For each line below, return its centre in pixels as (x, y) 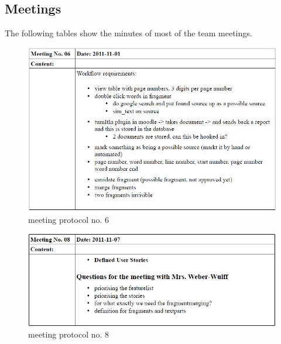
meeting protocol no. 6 (69, 219)
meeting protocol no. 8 (69, 334)
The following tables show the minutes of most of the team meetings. (128, 33)
